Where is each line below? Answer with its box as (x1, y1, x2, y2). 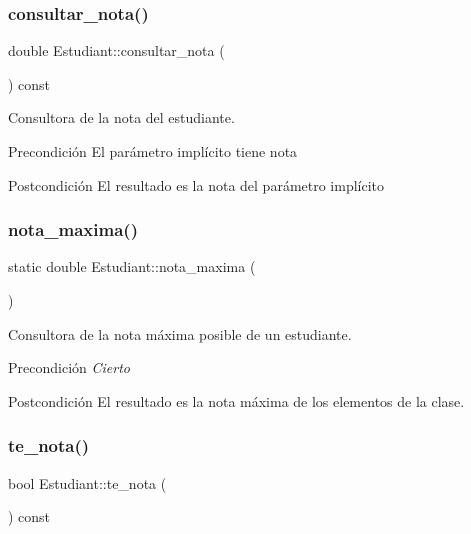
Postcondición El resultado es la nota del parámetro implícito (8, 174, 385, 195)
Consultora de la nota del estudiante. (8, 107, 235, 128)
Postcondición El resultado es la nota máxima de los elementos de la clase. (8, 390, 465, 411)
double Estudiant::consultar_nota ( (8, 40, 225, 61)
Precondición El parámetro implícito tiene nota (8, 141, 298, 161)
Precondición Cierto (8, 357, 130, 378)
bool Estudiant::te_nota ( (8, 472, 167, 493)
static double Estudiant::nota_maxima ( (8, 256, 256, 277)
